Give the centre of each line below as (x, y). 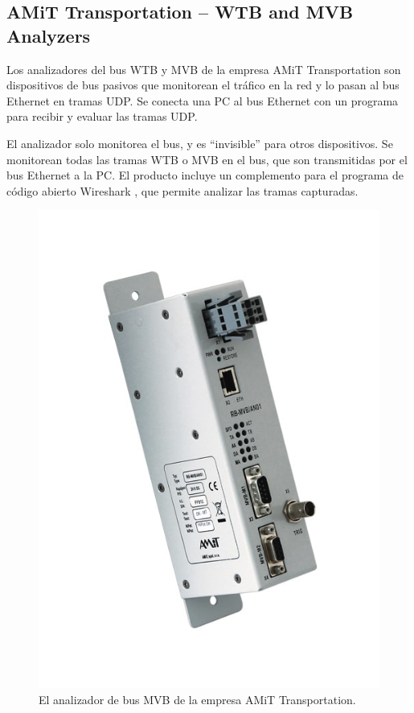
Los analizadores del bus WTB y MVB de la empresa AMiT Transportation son (204, 69)
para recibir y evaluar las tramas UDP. (102, 116)
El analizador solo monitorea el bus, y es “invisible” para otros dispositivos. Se (200, 143)
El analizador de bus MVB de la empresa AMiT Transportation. (197, 699)
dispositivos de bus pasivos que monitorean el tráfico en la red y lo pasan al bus (203, 85)
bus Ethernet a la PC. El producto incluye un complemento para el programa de (205, 175)
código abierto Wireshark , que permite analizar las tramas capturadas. (182, 190)
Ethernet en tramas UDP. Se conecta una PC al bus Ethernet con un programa (203, 100)
